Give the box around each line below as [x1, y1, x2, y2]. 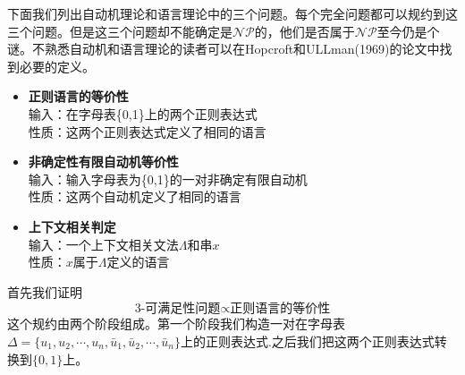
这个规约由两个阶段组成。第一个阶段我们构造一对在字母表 [7, 314, 345, 333]
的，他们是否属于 [254, 21, 355, 40]
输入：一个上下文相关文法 [28, 234, 179, 253]
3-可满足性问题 [134, 303, 221, 316]
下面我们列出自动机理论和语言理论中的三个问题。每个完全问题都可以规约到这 [7, 4, 458, 22]
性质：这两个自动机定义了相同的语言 [28, 187, 241, 206]
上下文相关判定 [28, 217, 116, 235]
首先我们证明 [7, 282, 82, 301]
